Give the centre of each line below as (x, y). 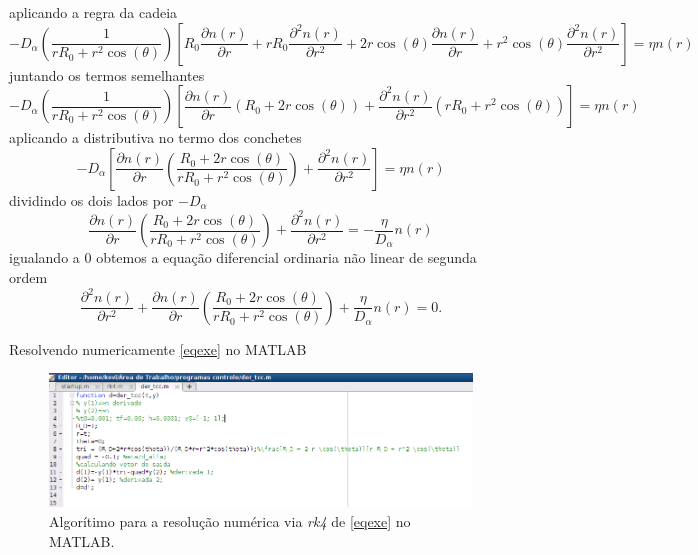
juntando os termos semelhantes (107, 74)
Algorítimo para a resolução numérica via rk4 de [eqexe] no (230, 521)
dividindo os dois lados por (91, 199)
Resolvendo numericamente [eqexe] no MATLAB (158, 348)
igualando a (44, 257)
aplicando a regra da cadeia (93, 12)
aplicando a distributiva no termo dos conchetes (155, 137)
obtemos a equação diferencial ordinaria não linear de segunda (286, 257)
